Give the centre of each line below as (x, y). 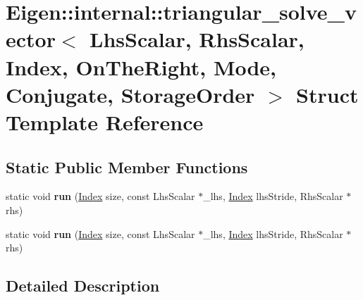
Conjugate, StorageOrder (130, 94)
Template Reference (105, 121)
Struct (327, 94)
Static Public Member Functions (127, 167)
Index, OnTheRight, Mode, (141, 67)
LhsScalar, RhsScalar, (197, 39)
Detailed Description (83, 286)
